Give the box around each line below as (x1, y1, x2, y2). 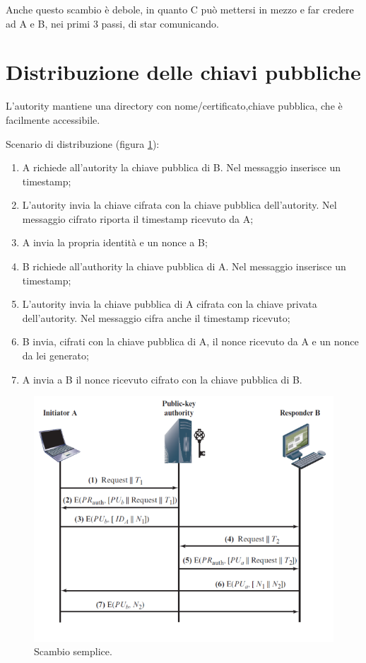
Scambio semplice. (34, 644, 112, 659)
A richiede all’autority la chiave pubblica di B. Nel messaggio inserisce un (22, 160, 341, 175)
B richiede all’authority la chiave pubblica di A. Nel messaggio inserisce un (22, 259, 346, 274)
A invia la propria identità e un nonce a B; (22, 235, 208, 250)
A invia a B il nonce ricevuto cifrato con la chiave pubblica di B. (22, 371, 302, 386)
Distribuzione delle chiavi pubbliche (6, 57, 361, 86)
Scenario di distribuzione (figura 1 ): (6, 136, 160, 151)
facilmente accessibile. (6, 112, 100, 127)
